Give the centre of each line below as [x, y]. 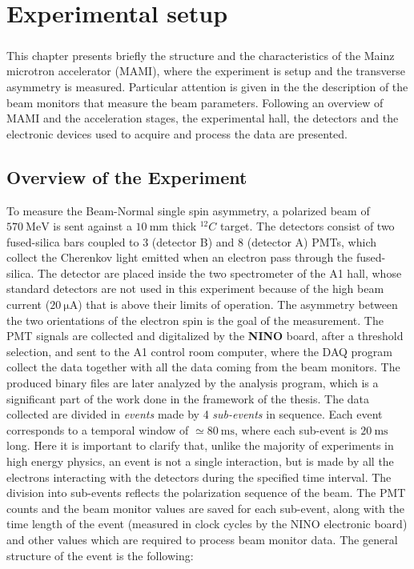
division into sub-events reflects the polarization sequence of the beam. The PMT [206, 493]
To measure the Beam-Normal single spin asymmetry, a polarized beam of [188, 210]
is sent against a [92, 226]
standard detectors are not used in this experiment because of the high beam [195, 289]
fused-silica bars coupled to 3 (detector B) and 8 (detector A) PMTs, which [192, 241]
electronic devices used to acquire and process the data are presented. [177, 133]
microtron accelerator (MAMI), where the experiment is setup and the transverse [206, 71]
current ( [28, 305]
